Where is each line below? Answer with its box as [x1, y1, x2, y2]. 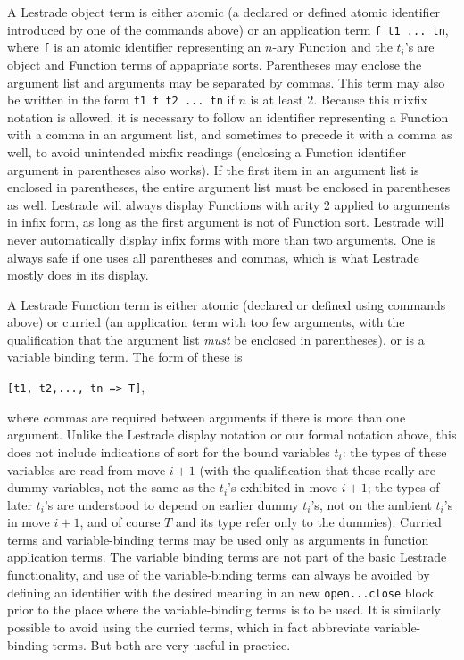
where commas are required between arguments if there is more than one [7, 407, 406, 426]
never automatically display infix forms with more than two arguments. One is [7, 230, 436, 248]
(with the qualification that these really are [199, 460, 436, 479]
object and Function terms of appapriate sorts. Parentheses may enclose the [7, 54, 422, 73]
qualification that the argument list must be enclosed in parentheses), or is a [7, 330, 425, 348]
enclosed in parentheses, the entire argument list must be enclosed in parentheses [7, 178, 451, 196]
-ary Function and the [272, 38, 393, 56]
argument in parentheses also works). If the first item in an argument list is [7, 160, 419, 179]
